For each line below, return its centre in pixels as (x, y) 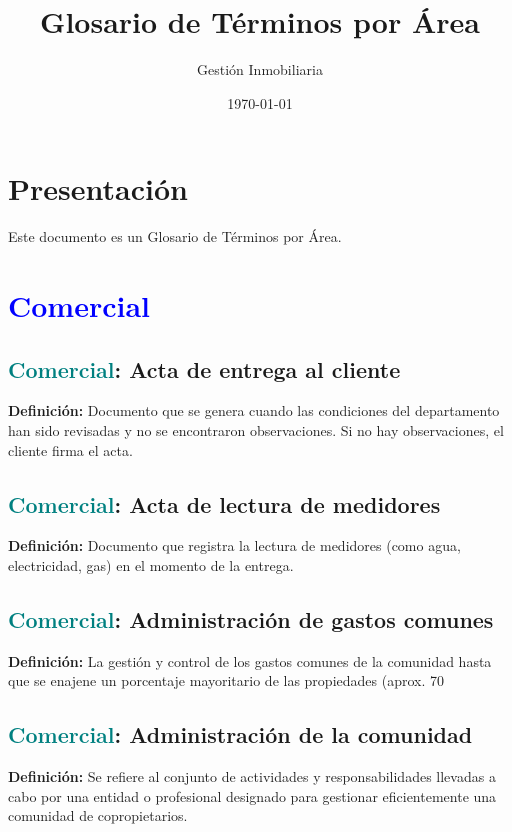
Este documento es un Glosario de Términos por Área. (175, 236)
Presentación (98, 188)
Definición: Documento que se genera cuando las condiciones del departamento (254, 410)
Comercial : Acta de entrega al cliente (204, 368)
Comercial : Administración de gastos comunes (251, 618)
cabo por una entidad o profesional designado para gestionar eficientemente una (252, 795)
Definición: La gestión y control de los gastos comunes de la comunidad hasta (250, 660)
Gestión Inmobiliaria (260, 69)
